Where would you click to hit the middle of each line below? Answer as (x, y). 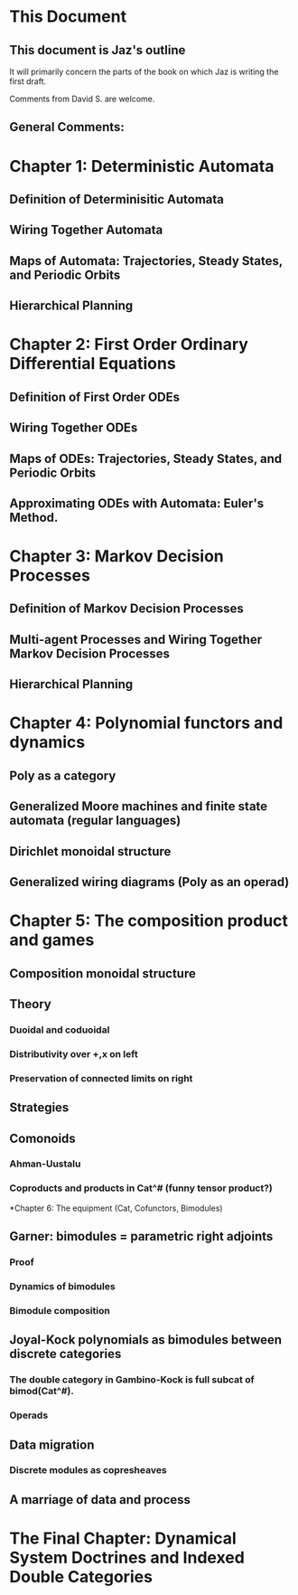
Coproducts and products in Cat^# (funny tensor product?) (141, 1188)
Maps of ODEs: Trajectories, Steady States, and (146, 458)
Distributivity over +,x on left (74, 1053)
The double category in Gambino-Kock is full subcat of (132, 1380)
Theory (31, 1004)
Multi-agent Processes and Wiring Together (136, 639)
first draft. (28, 81)
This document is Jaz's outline (98, 50)
